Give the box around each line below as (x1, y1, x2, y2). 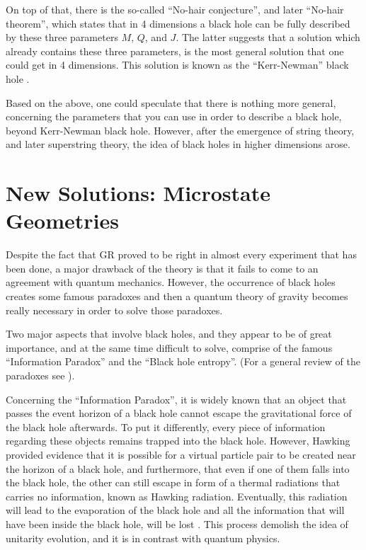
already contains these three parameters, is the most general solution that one (6, 43, 344, 58)
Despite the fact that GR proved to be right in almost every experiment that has (6, 247, 357, 262)
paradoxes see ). (6, 368, 75, 382)
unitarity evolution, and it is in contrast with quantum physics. (6, 530, 280, 545)
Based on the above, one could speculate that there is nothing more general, (6, 95, 336, 110)
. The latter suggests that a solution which (176, 30, 360, 45)
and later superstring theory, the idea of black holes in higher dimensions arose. (6, 137, 350, 151)
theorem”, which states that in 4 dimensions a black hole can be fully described (6, 16, 350, 30)
